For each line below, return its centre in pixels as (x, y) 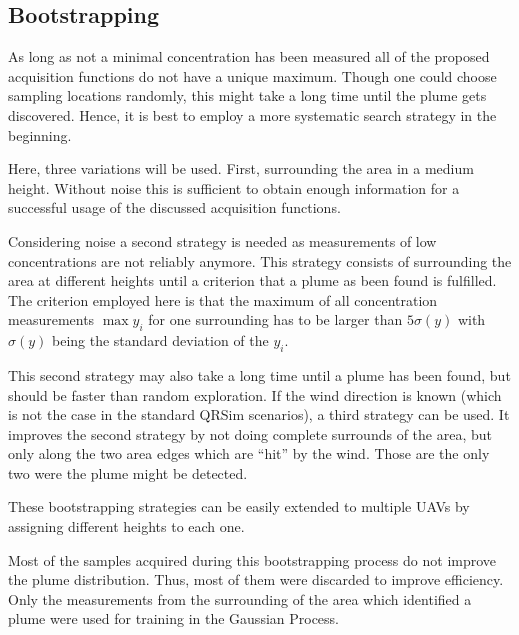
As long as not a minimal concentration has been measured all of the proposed (249, 56)
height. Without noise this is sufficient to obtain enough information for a (234, 187)
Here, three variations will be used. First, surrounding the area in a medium (241, 168)
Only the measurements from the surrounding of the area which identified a (240, 598)
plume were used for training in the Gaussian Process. (174, 618)
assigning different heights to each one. (126, 526)
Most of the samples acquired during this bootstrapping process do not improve (252, 559)
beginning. (40, 134)
